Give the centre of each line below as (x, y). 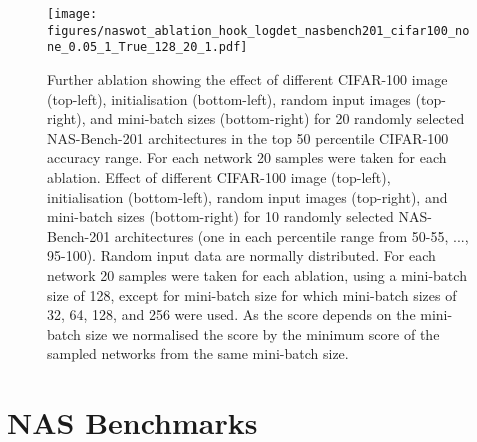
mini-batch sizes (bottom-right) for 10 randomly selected (220, 216)
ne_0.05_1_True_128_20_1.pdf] (147, 47)
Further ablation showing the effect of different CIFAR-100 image (247, 78)
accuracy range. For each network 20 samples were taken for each (247, 157)
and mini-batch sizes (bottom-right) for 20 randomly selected (277, 118)
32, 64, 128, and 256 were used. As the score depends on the (231, 314)
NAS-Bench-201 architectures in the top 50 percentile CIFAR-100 (248, 137)
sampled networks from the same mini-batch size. (198, 353)
